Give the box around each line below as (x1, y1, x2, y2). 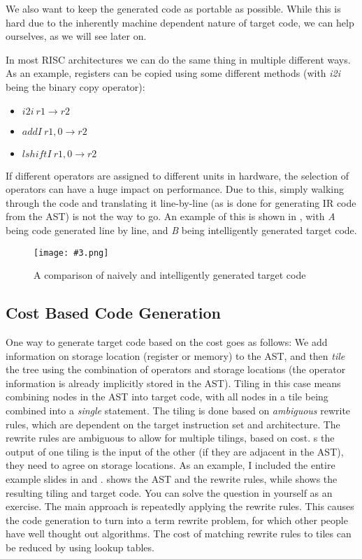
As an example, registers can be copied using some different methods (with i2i (6, 66, 341, 80)
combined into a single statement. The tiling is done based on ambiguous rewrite (6, 402, 351, 417)
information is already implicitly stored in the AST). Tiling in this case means (6, 375, 341, 390)
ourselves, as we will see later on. (6, 29, 147, 43)
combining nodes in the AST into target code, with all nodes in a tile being (6, 389, 328, 404)
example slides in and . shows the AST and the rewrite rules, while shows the (6, 471, 338, 486)
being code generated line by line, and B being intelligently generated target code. (6, 222, 357, 237)
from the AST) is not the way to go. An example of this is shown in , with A (6, 209, 335, 224)
